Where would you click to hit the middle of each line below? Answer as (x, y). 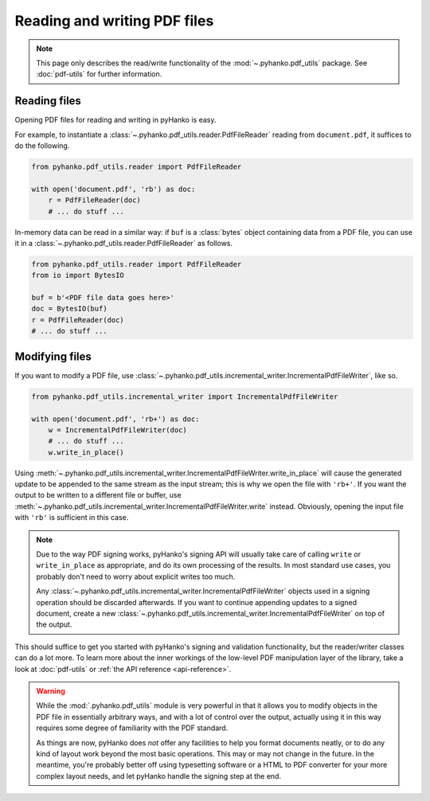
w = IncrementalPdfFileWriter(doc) (117, 430)
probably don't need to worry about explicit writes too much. (136, 576)
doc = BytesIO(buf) (69, 309)
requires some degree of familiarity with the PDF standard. (132, 728)
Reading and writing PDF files (114, 21)
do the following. (42, 146)
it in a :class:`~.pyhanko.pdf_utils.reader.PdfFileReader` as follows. (124, 243)
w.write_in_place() (86, 452)
